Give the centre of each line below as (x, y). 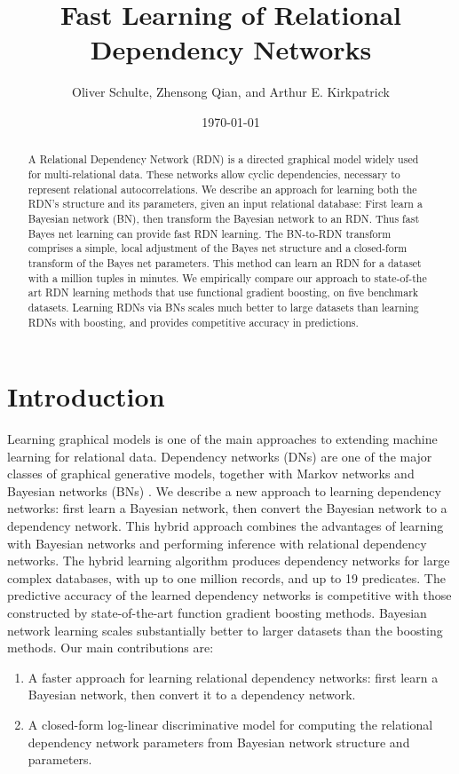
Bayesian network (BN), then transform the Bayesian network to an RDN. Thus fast (224, 218)
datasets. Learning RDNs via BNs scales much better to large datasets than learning (223, 307)
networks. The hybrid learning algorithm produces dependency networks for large (229, 561)
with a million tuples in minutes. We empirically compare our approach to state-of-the (227, 277)
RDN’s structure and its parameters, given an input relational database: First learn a (225, 204)
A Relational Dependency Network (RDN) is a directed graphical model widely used (223, 159)
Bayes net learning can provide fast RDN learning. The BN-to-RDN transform (210, 233)
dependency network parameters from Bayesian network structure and (219, 742)
